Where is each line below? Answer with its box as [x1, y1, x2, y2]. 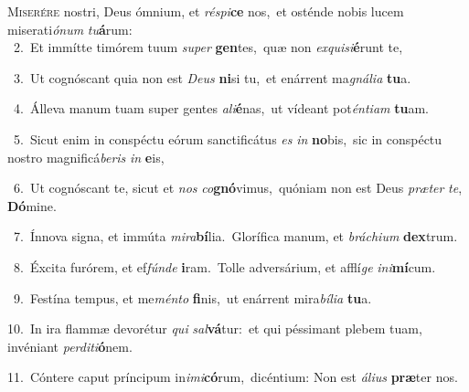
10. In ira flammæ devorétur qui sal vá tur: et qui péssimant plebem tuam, [7, 319, 422, 338]
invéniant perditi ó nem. [7, 336, 133, 355]
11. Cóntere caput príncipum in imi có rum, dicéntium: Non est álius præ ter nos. [7, 367, 458, 387]
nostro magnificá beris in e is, [7, 147, 165, 166]
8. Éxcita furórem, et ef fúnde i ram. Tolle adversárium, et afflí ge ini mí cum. [13, 257, 436, 276]
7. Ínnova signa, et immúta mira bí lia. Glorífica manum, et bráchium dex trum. [13, 227, 458, 246]
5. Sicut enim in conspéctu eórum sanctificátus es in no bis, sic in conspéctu [13, 129, 442, 148]
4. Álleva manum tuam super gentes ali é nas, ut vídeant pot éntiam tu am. [13, 99, 429, 118]
